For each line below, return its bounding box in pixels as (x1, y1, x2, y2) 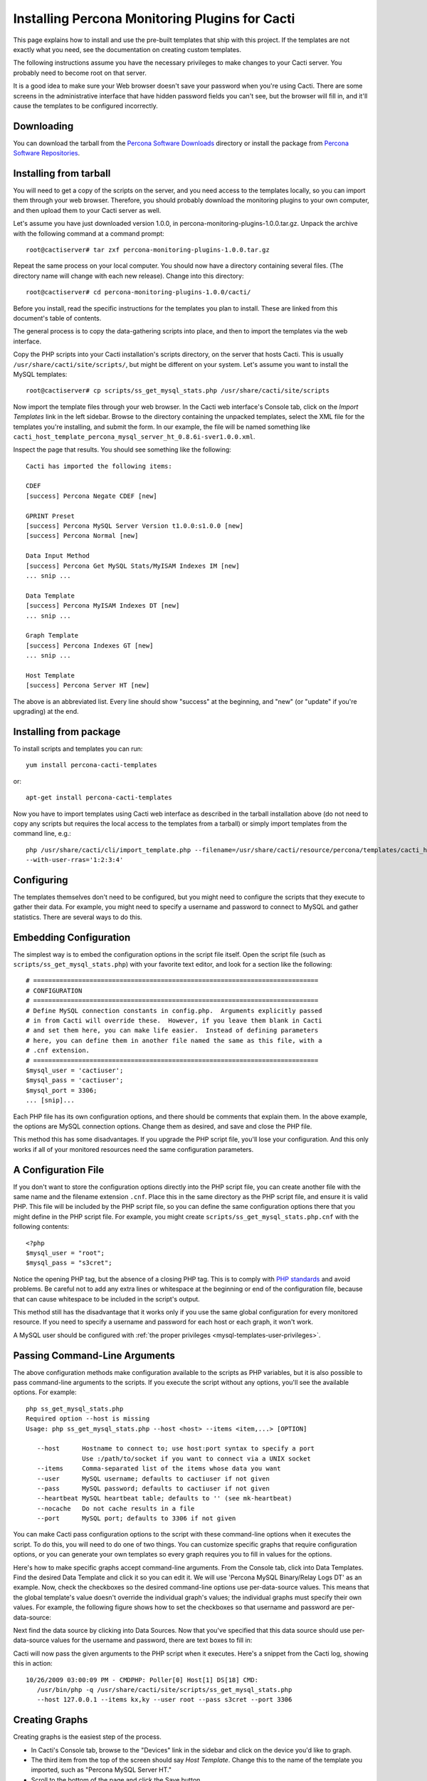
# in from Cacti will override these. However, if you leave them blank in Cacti (26, 1017, 322, 1025)
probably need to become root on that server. (13, 68, 147, 77)
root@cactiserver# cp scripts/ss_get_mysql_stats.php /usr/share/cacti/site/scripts (26, 387, 330, 395)
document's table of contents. (13, 314, 102, 322)
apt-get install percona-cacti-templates (26, 794, 172, 801)
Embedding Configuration (13, 931, 131, 943)
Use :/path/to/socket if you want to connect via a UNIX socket (82, 1454, 311, 1463)
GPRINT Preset (26, 512, 75, 520)
